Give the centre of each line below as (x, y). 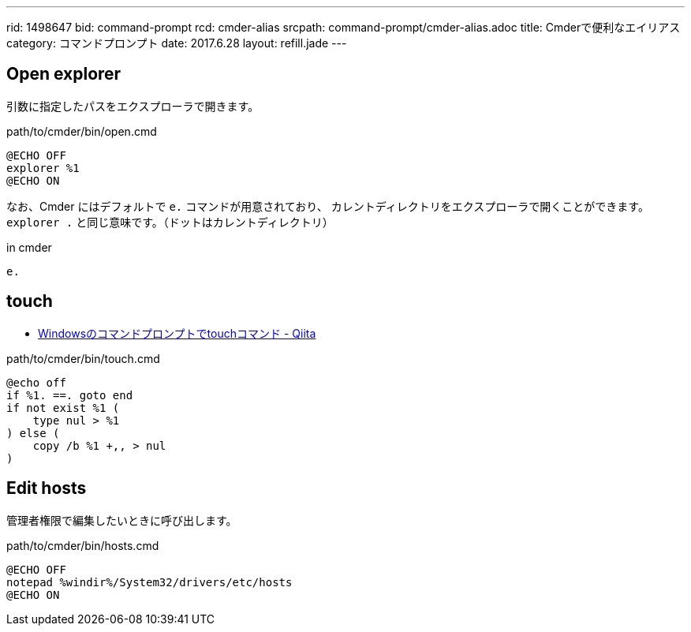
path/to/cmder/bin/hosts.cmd (83, 545)
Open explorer (64, 74)
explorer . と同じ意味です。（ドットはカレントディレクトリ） (170, 222)
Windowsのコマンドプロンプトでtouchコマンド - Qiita (177, 333)
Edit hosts (47, 488)
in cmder (29, 247)
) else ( (33, 433)
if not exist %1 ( (63, 408)
